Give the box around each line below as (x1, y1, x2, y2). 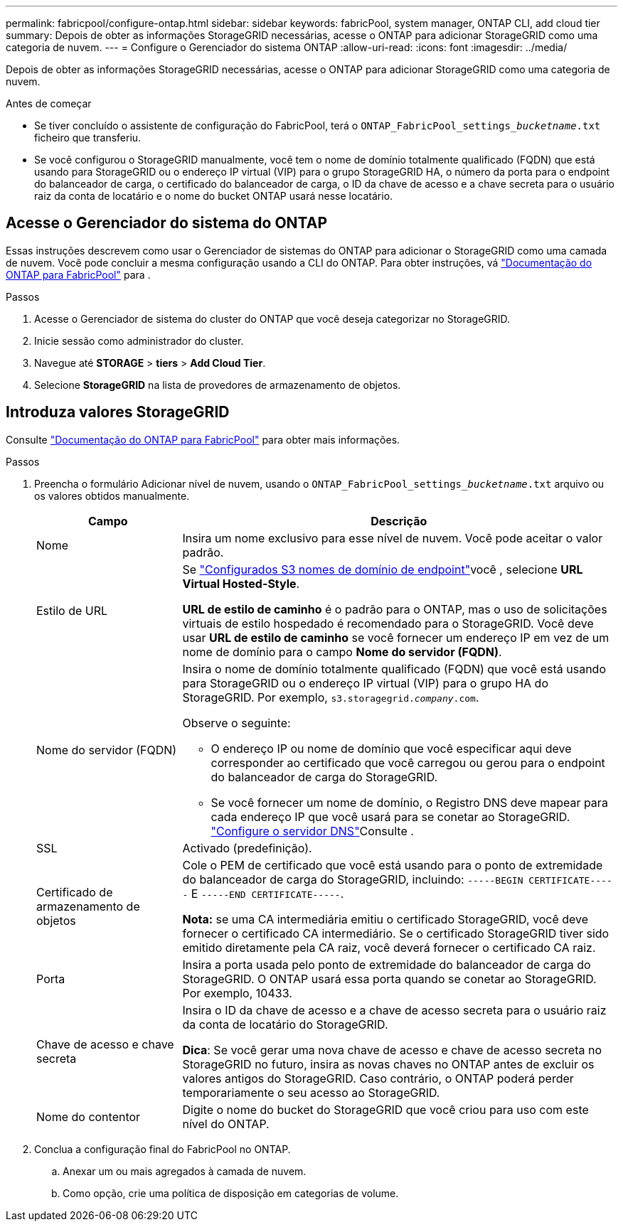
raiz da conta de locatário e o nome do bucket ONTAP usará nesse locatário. (34, 190, 393, 202)
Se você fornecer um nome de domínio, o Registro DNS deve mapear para (211, 795, 608, 810)
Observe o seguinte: (182, 715, 291, 730)
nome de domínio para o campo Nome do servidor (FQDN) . (182, 644, 502, 659)
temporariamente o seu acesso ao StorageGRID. (182, 1085, 440, 1100)
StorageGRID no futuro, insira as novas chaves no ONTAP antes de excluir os (182, 1056, 595, 1071)
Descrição (371, 513, 427, 528)
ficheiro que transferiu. (34, 132, 142, 144)
